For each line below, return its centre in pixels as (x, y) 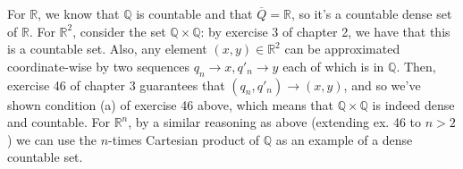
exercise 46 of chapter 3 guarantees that (116, 84)
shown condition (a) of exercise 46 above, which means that (171, 104)
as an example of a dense (344, 139)
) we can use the (52, 139)
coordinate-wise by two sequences (99, 66)
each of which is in (333, 66)
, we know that (79, 13)
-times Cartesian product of (184, 139)
